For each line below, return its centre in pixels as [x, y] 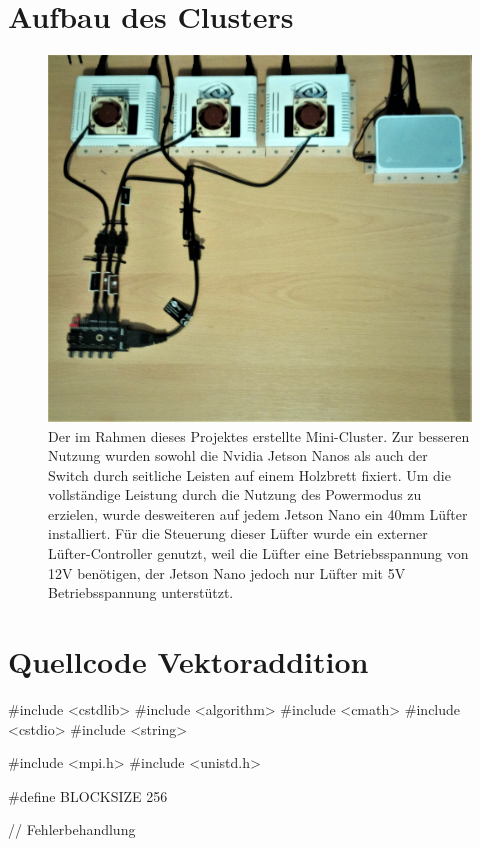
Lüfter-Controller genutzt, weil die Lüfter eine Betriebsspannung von [258, 553]
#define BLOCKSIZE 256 [88, 795]
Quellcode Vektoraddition [188, 661]
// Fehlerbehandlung [72, 829]
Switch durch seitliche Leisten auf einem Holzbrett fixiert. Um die [249, 474]
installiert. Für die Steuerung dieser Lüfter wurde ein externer [238, 533]
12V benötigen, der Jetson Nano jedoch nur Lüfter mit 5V [227, 572]
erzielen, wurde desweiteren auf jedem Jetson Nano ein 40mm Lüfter [258, 513]
